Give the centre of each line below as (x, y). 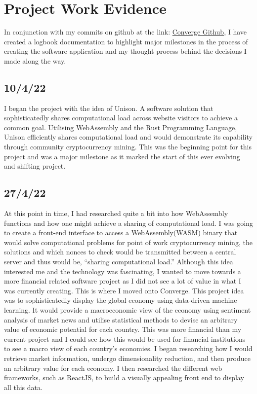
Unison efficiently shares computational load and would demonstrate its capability (128, 137)
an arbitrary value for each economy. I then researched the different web (113, 368)
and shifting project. (35, 166)
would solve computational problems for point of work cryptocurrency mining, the (128, 242)
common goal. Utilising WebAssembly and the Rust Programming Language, (121, 127)
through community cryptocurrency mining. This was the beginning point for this (128, 147)
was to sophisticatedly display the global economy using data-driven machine (121, 300)
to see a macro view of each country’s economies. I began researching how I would (128, 348)
